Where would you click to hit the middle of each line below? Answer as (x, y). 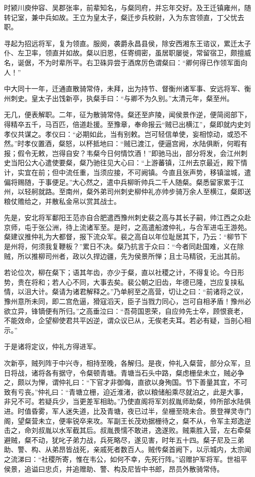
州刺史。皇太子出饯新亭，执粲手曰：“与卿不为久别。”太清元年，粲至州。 (119, 98)
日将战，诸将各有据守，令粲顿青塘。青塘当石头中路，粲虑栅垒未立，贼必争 (124, 372)
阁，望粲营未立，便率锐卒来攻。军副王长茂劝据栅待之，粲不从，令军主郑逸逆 (127, 420)
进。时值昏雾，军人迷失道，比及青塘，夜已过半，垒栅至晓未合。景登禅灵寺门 (127, 411)
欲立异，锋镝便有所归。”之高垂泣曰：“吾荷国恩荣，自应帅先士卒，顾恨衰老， (126, 311)
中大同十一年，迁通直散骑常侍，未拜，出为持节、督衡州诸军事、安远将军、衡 (127, 88)
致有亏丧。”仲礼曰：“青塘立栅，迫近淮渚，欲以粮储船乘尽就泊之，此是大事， (126, 391)
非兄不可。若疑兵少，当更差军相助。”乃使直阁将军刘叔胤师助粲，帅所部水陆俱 (127, 401)
